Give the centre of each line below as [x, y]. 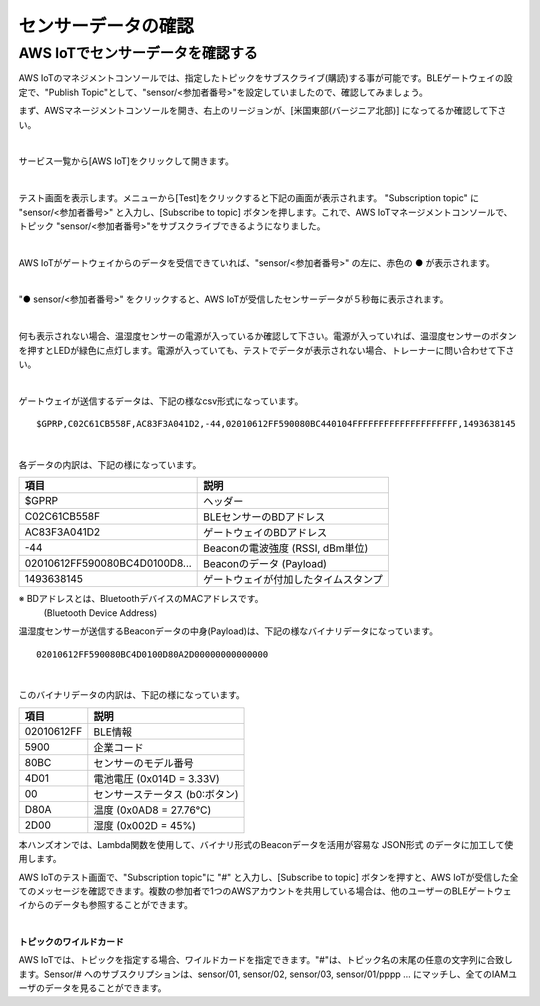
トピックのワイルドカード [71, 942]
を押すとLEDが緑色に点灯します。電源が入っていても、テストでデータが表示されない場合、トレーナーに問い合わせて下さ [266, 350]
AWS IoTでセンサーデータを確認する [138, 53]
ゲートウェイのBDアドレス [265, 533]
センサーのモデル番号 [143, 763]
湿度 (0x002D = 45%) [145, 825]
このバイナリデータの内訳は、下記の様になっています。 [131, 695]
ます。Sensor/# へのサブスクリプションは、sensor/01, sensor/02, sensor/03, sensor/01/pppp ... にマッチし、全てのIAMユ [268, 974]
